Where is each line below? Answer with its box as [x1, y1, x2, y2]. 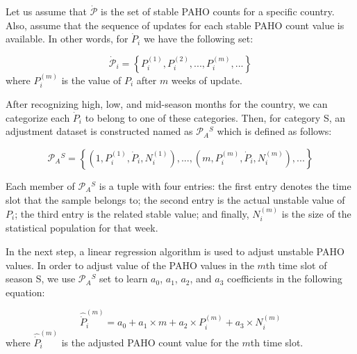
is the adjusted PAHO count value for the [61, 335, 239, 349]
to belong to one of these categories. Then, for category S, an [85, 110, 346, 124]
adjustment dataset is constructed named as [6, 124, 193, 138]
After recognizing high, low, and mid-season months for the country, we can [6, 97, 328, 111]
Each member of [6, 179, 75, 193]
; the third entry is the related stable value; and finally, [15, 207, 249, 221]
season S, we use [6, 271, 76, 286]
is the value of [61, 72, 122, 87]
